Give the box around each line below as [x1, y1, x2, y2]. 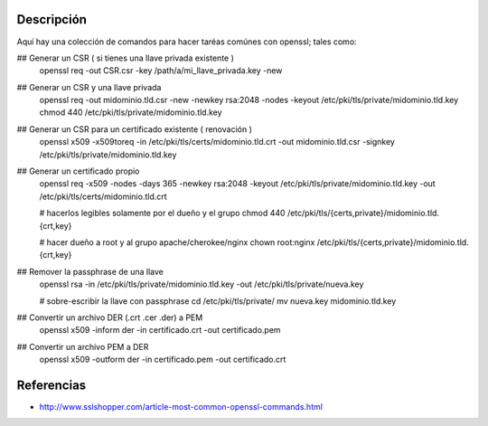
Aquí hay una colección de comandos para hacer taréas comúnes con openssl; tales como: [16, 36, 357, 47]
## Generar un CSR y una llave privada [16, 81, 162, 92]
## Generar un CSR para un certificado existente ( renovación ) [16, 123, 253, 135]
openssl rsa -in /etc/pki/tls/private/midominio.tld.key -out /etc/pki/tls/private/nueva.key [39, 279, 364, 289]
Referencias [16, 377, 87, 393]
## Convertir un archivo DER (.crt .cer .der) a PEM [16, 312, 203, 323]
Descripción [16, 12, 88, 27]
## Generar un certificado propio [16, 166, 140, 176]
